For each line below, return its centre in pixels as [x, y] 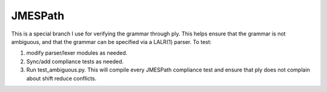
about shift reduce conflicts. [61, 78]
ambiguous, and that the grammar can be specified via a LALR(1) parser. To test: [111, 41]
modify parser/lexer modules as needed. [77, 53]
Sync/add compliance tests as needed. [75, 61]
